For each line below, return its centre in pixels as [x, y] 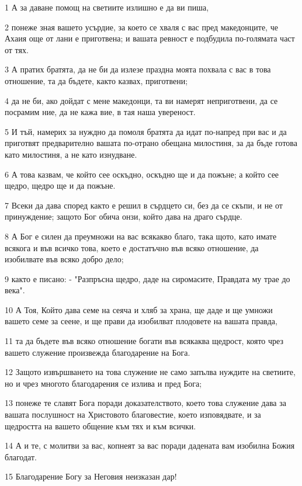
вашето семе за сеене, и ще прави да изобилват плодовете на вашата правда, [141, 321]
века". [15, 290]
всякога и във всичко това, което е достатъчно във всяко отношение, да [132, 247]
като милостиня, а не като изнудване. [71, 154]
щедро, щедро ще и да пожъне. [60, 185]
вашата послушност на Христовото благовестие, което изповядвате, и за [133, 414]
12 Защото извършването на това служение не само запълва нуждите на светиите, [150, 372]
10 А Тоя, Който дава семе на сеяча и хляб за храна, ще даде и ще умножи [139, 309]
